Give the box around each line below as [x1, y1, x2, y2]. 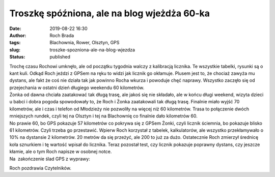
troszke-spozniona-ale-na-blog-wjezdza [49, 46, 135, 53]
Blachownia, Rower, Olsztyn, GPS [49, 40, 120, 46]
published [49, 54, 71, 60]
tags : [9, 40, 21, 46]
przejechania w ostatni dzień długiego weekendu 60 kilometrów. [9, 84, 145, 91]
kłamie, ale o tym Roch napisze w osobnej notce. [9, 149, 112, 155]
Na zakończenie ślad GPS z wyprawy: [9, 156, 90, 162]
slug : [9, 46, 20, 53]
